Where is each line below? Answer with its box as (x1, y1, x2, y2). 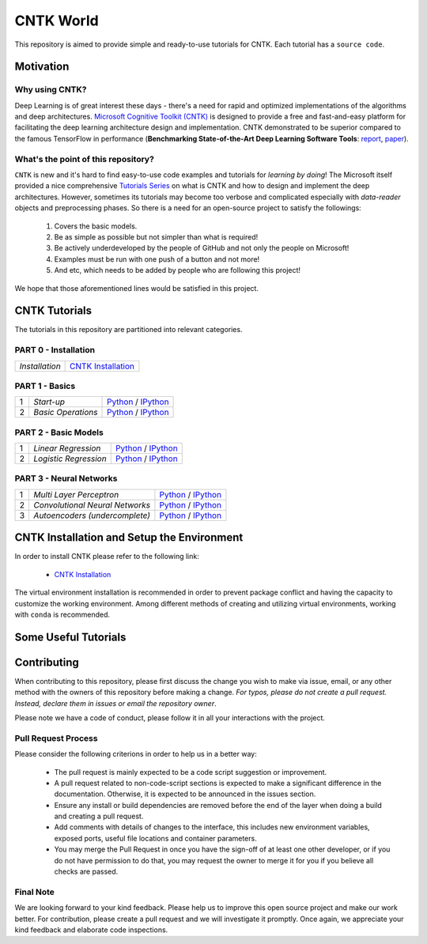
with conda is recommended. (14, 610, 111, 619)
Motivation (14, 60, 70, 74)
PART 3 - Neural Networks (14, 473, 118, 484)
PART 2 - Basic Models (14, 427, 104, 438)
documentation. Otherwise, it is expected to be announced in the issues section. (54, 789, 316, 799)
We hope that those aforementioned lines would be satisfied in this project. (14, 283, 259, 293)
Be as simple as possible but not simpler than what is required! (54, 232, 259, 241)
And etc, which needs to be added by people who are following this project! (54, 266, 300, 275)
